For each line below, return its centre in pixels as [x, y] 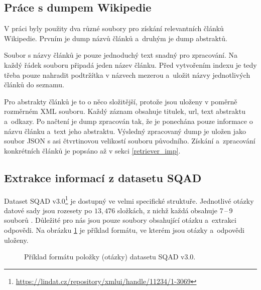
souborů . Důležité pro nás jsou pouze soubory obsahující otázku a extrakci [120, 220]
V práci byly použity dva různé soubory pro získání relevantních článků [114, 28]
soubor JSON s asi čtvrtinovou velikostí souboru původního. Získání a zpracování [130, 141]
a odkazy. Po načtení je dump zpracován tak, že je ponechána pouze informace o [128, 121]
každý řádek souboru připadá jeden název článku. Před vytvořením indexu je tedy [130, 64]
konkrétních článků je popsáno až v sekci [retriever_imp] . [92, 150]
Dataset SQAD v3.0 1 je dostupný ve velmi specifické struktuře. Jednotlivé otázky [129, 200]
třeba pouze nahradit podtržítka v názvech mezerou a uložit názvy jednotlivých [127, 75]
